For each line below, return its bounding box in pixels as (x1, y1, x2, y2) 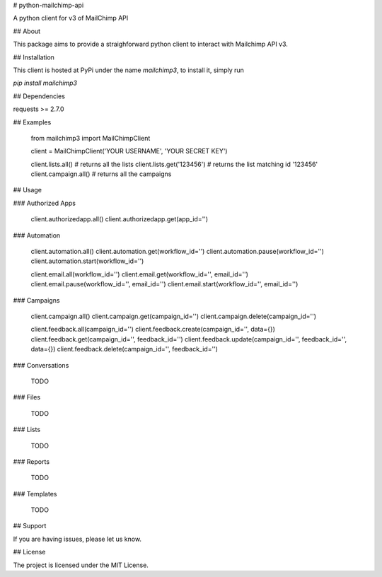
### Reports (13, 457, 50, 466)
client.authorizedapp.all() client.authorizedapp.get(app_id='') (30, 215, 209, 223)
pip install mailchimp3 (13, 78, 78, 88)
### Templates (13, 489, 57, 498)
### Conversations (13, 361, 69, 369)
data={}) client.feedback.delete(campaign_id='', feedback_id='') (30, 345, 219, 354)
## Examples (13, 117, 52, 127)
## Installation (13, 53, 54, 62)
